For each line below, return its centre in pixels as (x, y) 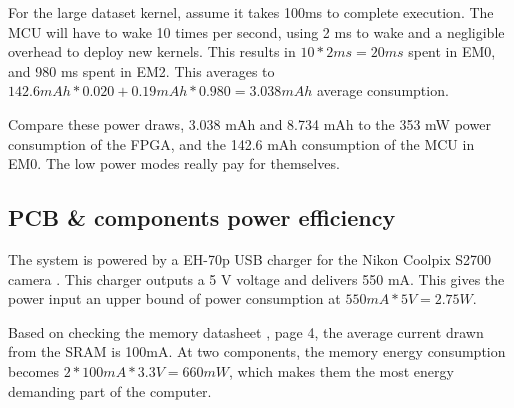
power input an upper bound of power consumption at (174, 298)
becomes (34, 370)
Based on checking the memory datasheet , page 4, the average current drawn (246, 331)
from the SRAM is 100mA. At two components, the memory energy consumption (257, 351)
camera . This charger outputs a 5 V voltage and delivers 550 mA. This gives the (256, 278)
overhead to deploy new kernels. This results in (152, 51)
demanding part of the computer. (110, 390)
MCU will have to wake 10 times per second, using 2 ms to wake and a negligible (256, 31)
